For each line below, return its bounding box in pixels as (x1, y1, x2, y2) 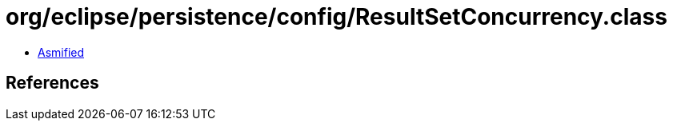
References (6, 73, 99, 93)
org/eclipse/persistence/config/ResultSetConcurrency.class (6, 3, 667, 30)
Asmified (38, 45, 85, 59)
